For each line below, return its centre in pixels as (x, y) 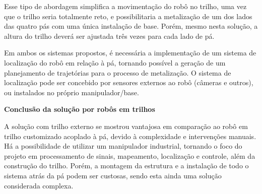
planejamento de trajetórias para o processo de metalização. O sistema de (118, 72)
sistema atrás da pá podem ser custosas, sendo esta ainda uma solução (113, 175)
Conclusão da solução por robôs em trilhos (80, 109)
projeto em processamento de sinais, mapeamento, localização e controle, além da (130, 155)
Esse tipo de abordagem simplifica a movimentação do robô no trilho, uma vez (125, 6)
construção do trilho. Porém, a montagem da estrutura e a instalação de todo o (126, 166)
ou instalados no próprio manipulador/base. (72, 92)
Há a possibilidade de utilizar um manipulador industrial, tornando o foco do (123, 146)
